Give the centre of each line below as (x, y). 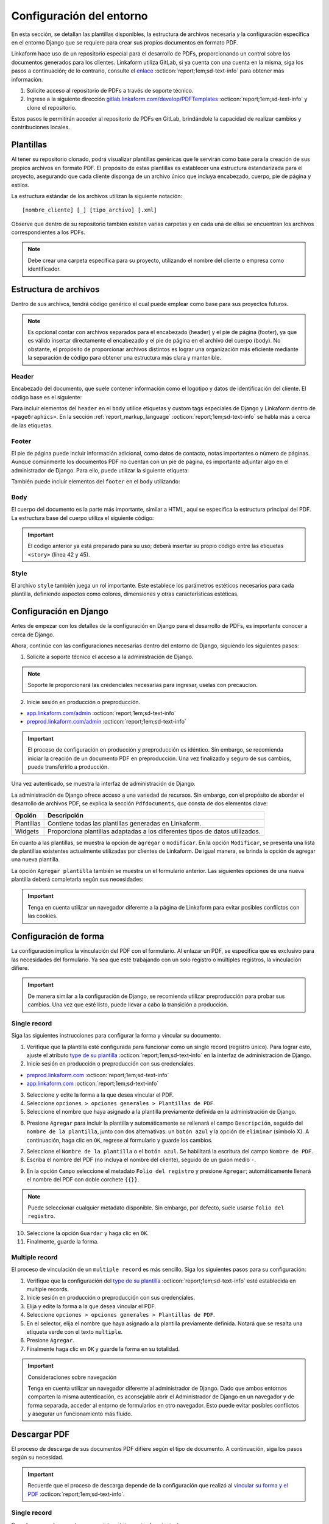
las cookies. (43, 916)
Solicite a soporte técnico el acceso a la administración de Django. (110, 657)
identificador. (44, 269)
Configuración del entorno (80, 16)
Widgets (27, 831)
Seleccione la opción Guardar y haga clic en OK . (88, 1233)
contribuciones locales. (41, 127)
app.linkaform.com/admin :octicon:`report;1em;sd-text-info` (101, 713)
